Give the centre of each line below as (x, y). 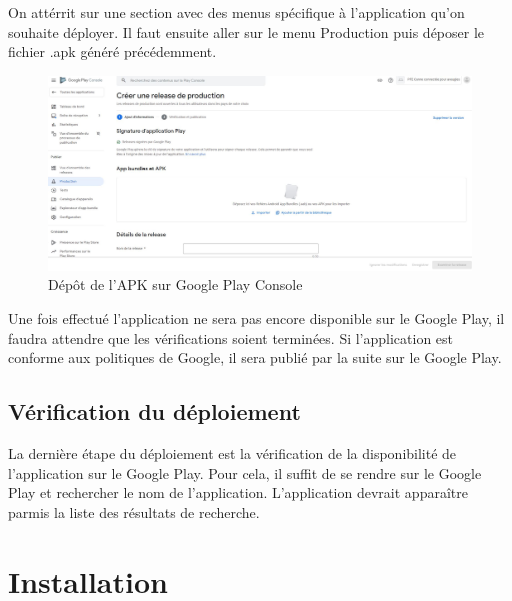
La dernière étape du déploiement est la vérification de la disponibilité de (232, 452)
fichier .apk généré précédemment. (112, 51)
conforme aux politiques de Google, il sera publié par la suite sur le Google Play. (255, 357)
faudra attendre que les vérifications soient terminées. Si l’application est (231, 337)
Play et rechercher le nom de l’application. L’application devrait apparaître (238, 492)
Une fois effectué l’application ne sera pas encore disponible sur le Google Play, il (256, 317)
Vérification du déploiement (154, 411)
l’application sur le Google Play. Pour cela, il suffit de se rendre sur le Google (245, 472)
